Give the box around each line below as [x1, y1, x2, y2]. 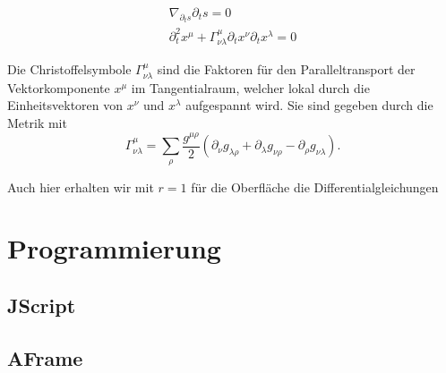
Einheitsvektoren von [7, 96, 124, 114]
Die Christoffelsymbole [7, 60, 132, 79]
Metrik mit [7, 114, 67, 132]
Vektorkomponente [7, 78, 110, 97]
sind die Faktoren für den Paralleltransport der [157, 60, 416, 79]
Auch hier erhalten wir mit [7, 177, 154, 196]
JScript [7, 291, 76, 318]
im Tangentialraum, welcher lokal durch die [131, 78, 370, 97]
